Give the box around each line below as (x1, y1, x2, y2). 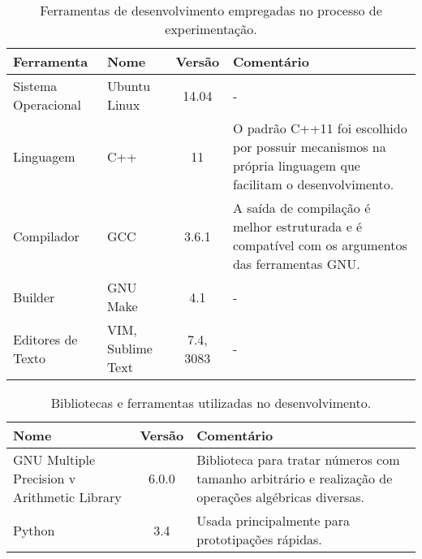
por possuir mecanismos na (232, 137, 386, 156)
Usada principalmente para (196, 511, 350, 530)
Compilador (13, 226, 80, 245)
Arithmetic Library (13, 487, 122, 506)
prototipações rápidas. (196, 530, 322, 548)
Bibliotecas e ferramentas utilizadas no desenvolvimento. (50, 393, 372, 412)
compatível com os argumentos (232, 236, 407, 254)
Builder (13, 287, 55, 306)
